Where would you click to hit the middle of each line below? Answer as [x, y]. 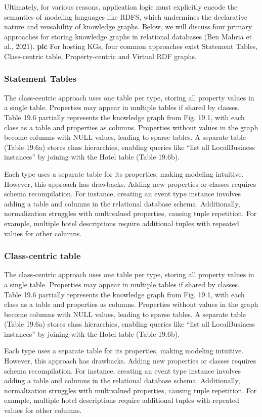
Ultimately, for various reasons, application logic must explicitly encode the [121, 7]
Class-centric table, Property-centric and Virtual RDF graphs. [100, 56]
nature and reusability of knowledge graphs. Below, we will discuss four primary [128, 27]
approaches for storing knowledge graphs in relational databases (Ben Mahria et [128, 36]
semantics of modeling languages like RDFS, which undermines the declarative [126, 16]
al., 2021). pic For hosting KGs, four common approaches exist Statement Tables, [131, 46]
